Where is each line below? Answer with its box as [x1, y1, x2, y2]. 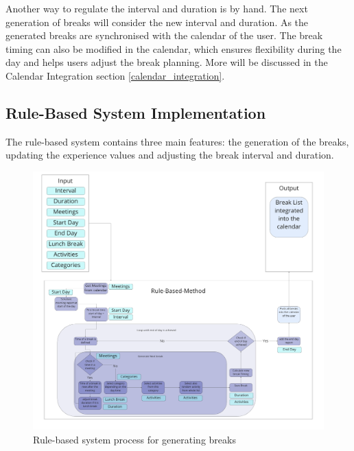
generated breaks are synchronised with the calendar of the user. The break [5, 28, 323, 43]
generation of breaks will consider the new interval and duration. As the [5, 14, 309, 29]
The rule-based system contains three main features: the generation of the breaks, [5, 134, 349, 148]
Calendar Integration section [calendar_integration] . [5, 68, 225, 82]
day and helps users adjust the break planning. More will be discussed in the [5, 55, 328, 69]
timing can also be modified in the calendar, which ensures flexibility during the [5, 41, 342, 56]
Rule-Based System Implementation [5, 102, 266, 123]
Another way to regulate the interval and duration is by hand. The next [5, 1, 308, 15]
